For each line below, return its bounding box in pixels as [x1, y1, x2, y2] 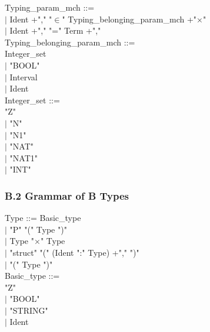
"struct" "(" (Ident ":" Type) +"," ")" [9, 246, 139, 258]
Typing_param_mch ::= [5, 1, 95, 13]
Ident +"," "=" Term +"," [9, 24, 101, 37]
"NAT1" [9, 151, 38, 164]
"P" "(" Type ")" [9, 223, 67, 235]
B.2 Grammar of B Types [5, 188, 129, 203]
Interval [9, 70, 38, 83]
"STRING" [9, 304, 48, 316]
